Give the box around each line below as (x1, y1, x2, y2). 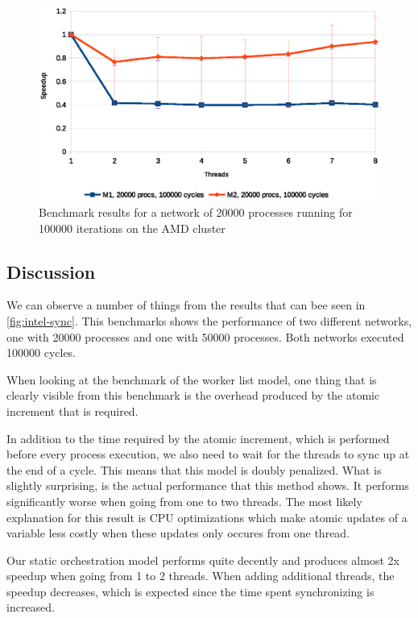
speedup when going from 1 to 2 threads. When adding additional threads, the (6, 567, 395, 584)
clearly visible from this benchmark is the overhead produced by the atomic (6, 387, 380, 404)
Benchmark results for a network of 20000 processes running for (39, 203, 353, 220)
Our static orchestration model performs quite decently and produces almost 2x (6, 551, 399, 568)
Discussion (6, 259, 96, 284)
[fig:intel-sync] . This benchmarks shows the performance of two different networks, (6, 312, 412, 329)
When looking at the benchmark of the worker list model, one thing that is (6, 371, 377, 388)
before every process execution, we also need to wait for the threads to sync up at (6, 446, 410, 462)
